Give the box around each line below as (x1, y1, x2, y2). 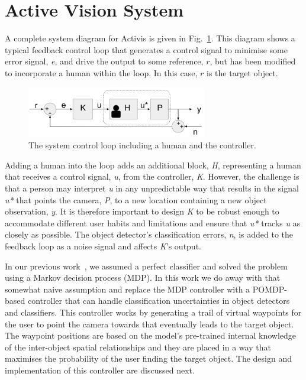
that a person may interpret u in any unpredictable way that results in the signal (5, 182, 299, 194)
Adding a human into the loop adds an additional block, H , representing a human (5, 158, 301, 171)
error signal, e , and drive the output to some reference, (5, 55, 204, 67)
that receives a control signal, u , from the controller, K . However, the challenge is (5, 170, 299, 183)
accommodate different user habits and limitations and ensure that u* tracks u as (5, 216, 301, 229)
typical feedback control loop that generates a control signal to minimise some (5, 43, 288, 56)
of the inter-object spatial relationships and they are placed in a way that (5, 340, 271, 353)
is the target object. (207, 66, 278, 79)
